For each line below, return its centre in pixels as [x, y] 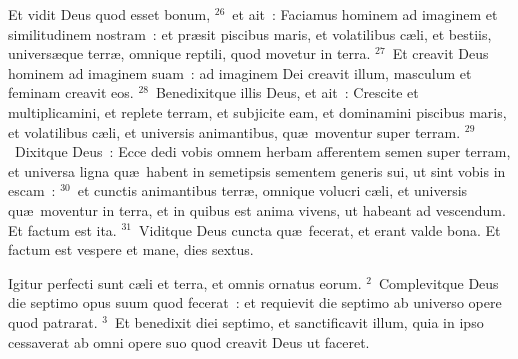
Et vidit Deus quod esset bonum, [109, 14]
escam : [32, 190]
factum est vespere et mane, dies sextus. [131, 249]
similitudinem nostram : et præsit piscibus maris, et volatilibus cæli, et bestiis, [250, 33]
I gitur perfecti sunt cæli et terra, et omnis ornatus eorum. [185, 282]
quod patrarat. [53, 321]
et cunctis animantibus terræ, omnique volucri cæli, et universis [272, 190]
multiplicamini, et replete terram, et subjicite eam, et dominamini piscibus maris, [257, 111]
